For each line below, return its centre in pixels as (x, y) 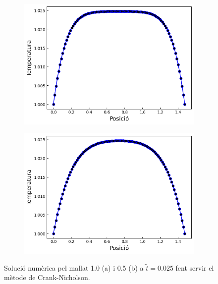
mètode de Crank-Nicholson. (47, 277)
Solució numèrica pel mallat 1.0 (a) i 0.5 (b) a (74, 267)
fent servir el (195, 267)
